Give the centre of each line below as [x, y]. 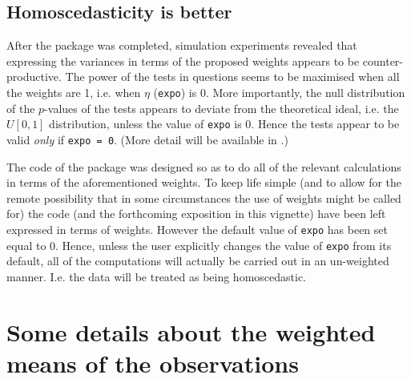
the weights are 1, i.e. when [74, 92]
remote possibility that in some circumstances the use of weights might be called [204, 198]
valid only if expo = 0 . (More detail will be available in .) [147, 139]
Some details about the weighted [191, 331]
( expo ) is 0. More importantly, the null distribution [279, 92]
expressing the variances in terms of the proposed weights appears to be [183, 60]
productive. [34, 77]
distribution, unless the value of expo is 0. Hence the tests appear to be [224, 124]
